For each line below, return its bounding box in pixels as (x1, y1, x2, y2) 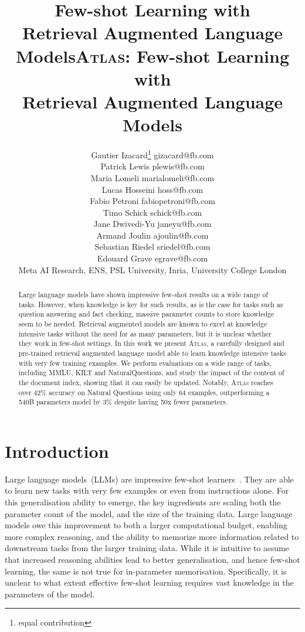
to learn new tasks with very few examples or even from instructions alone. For (5, 484, 289, 497)
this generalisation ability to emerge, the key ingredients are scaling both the (5, 496, 281, 508)
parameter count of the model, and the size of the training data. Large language (5, 507, 293, 519)
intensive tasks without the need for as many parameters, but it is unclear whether (18, 328, 272, 338)
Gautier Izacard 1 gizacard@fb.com (91, 147, 214, 161)
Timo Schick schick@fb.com (103, 206, 202, 218)
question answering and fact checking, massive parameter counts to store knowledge (18, 309, 274, 319)
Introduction (5, 439, 109, 463)
